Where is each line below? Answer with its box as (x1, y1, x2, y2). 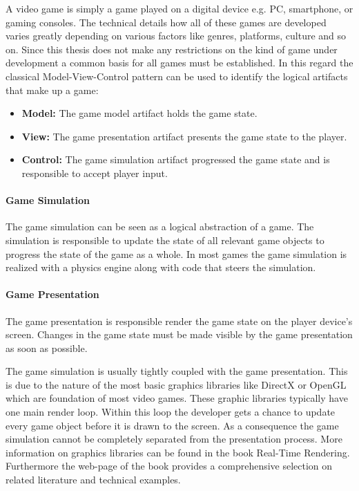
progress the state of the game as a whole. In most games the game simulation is (6, 246, 347, 261)
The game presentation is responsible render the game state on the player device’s (6, 313, 353, 328)
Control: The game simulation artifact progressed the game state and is (21, 152, 330, 167)
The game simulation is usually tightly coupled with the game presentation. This (6, 364, 348, 378)
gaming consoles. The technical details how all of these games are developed (6, 15, 327, 29)
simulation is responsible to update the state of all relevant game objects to (6, 232, 324, 247)
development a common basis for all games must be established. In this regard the (6, 55, 353, 70)
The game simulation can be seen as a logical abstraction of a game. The (6, 219, 314, 234)
